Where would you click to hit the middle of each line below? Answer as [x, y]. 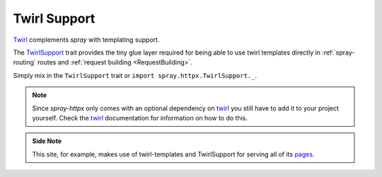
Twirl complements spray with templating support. [86, 40]
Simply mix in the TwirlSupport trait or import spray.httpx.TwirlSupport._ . [135, 75]
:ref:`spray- [338, 52]
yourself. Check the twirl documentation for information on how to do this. [140, 118]
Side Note [47, 141]
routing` [25, 62]
